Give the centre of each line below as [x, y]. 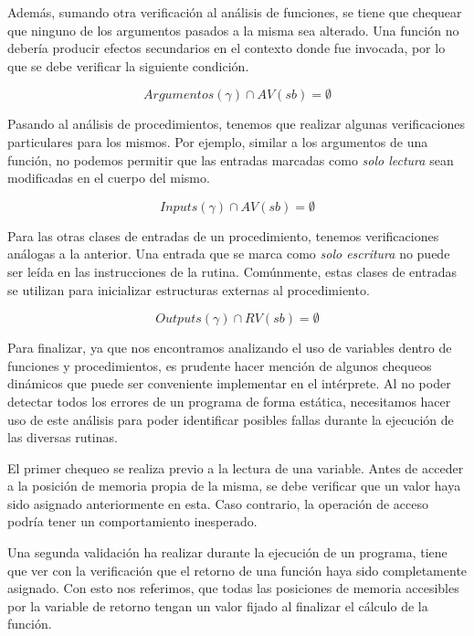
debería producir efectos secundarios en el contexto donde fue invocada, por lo [226, 48]
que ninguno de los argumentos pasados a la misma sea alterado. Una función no [233, 30]
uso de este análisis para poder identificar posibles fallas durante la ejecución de [231, 419]
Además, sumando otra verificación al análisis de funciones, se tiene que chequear [235, 12]
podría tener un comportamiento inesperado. [132, 521]
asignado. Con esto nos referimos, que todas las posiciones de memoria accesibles [233, 588]
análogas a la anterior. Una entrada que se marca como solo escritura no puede [229, 254]
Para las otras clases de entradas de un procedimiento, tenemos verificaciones [223, 235]
